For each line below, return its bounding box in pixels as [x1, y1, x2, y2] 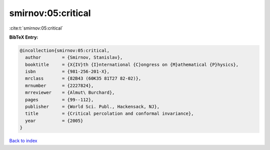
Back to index [9, 138, 37, 144]
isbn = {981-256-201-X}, [25, 69, 110, 75]
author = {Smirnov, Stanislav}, [25, 55, 123, 60]
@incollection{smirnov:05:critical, [19, 48, 110, 53]
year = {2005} [25, 118, 83, 123]
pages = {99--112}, [25, 97, 94, 102]
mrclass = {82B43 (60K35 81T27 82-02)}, [25, 76, 141, 81]
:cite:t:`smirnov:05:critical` [9, 25, 63, 31]
